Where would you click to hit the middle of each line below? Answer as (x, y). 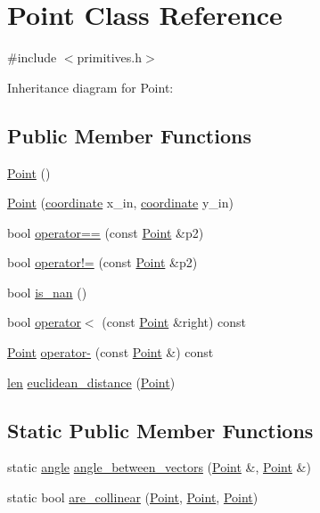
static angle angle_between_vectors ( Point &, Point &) (159, 467)
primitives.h (110, 57)
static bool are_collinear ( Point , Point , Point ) (133, 497)
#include (32, 57)
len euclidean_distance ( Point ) (91, 382)
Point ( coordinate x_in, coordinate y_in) (120, 203)
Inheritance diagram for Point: (90, 87)
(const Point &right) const (174, 322)
